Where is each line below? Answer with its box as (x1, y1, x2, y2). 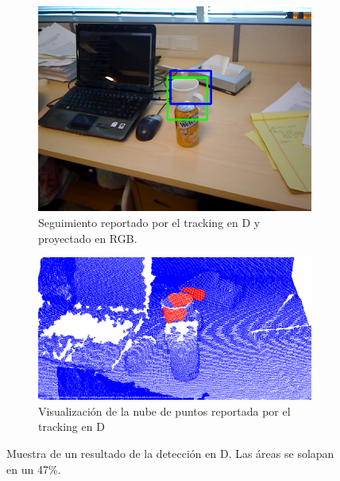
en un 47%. (6, 460, 61, 477)
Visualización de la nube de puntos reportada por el (38, 402, 291, 419)
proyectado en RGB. (38, 229, 137, 246)
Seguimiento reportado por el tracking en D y (38, 213, 261, 230)
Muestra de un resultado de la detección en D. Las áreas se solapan (6, 444, 334, 461)
